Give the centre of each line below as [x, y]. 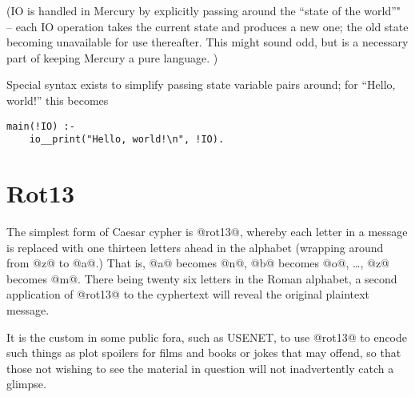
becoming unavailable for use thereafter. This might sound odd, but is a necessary [207, 42]
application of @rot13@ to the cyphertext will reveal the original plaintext [188, 294]
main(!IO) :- [41, 126]
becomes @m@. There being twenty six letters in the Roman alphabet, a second [202, 278]
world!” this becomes [58, 100]
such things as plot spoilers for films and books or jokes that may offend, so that [204, 353]
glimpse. [26, 384]
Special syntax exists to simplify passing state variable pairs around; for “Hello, [201, 84]
